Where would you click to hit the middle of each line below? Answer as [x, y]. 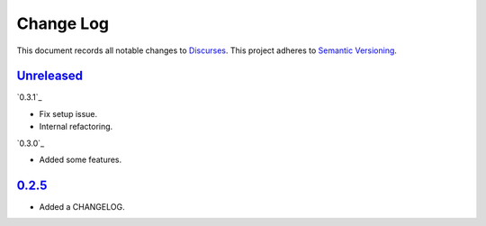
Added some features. [81, 160]
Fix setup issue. [68, 113]
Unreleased [50, 76]
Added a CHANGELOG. [82, 206]
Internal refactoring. [76, 127]
